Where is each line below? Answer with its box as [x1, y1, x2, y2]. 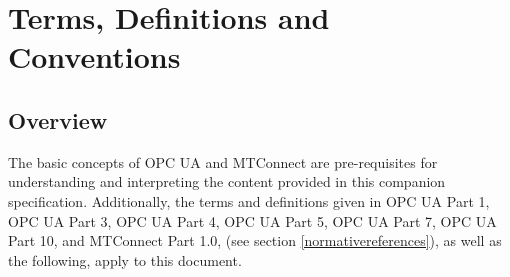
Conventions [8, 36, 181, 77]
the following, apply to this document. [8, 249, 242, 270]
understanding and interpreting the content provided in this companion [8, 171, 446, 192]
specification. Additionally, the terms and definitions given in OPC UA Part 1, [8, 190, 490, 211]
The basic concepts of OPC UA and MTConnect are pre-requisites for [8, 151, 438, 172]
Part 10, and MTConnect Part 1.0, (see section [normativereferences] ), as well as [8, 230, 502, 251]
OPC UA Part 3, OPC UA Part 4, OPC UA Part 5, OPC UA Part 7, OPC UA [8, 210, 497, 231]
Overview [8, 104, 108, 135]
